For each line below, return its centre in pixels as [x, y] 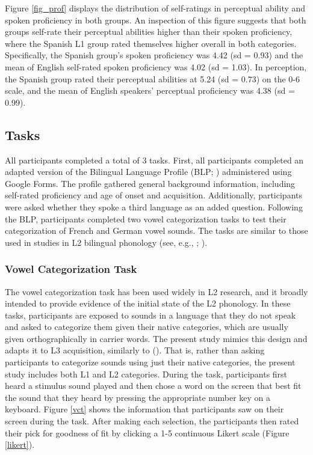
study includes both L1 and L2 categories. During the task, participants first [146, 374]
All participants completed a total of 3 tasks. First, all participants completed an [154, 160]
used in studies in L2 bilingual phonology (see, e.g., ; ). [106, 242]
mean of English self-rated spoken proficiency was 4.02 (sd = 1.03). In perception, [156, 66]
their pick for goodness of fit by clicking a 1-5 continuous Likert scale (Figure [147, 432]
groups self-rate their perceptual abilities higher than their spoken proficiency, [149, 32]
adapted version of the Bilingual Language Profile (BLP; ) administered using [148, 172]
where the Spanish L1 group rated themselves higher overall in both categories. [151, 43]
